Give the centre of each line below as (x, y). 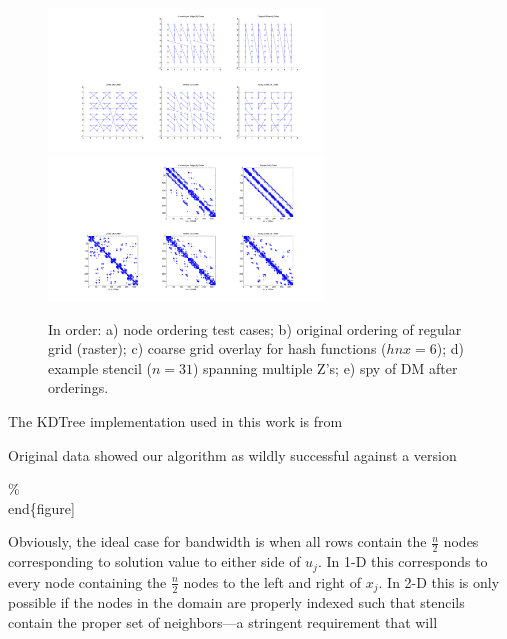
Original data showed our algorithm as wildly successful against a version (232, 454)
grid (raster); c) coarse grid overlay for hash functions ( (217, 348)
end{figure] (41, 507)
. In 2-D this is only (439, 581)
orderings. (78, 387)
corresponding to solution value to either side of (154, 561)
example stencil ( (100, 367)
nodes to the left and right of (272, 581)
